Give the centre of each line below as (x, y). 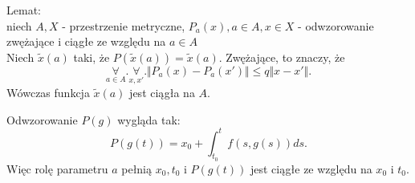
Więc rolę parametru (57, 168)
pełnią (137, 168)
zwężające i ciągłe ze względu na (86, 41)
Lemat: (24, 10)
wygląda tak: (149, 119)
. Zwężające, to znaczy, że (282, 57)
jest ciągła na (162, 92)
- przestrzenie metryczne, (124, 25)
